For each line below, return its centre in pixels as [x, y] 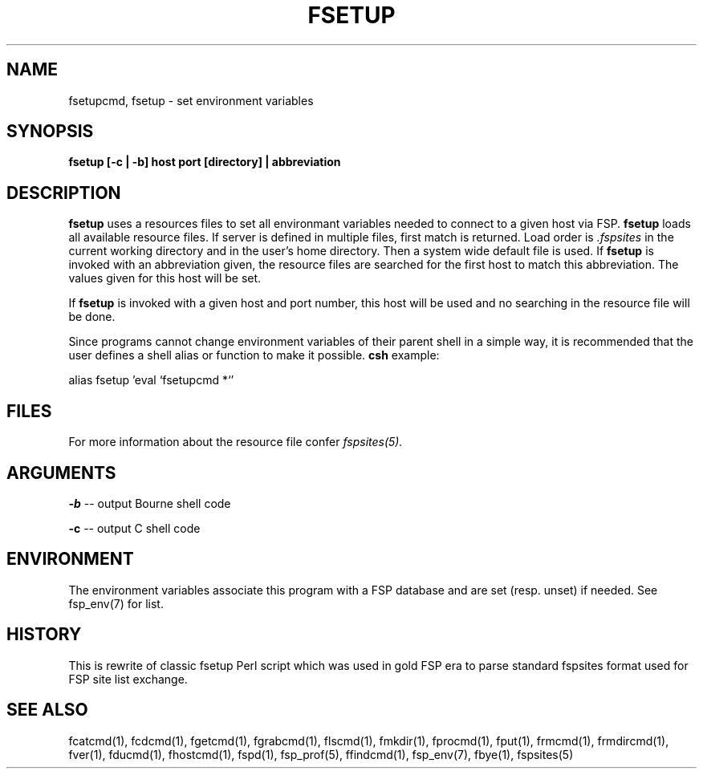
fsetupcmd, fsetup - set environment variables [191, 100]
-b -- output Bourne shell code [150, 503]
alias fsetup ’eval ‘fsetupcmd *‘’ [151, 380]
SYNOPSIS [50, 132]
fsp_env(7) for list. [116, 603]
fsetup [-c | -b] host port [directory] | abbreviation [205, 162]
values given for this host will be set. [165, 278]
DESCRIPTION [64, 193]
